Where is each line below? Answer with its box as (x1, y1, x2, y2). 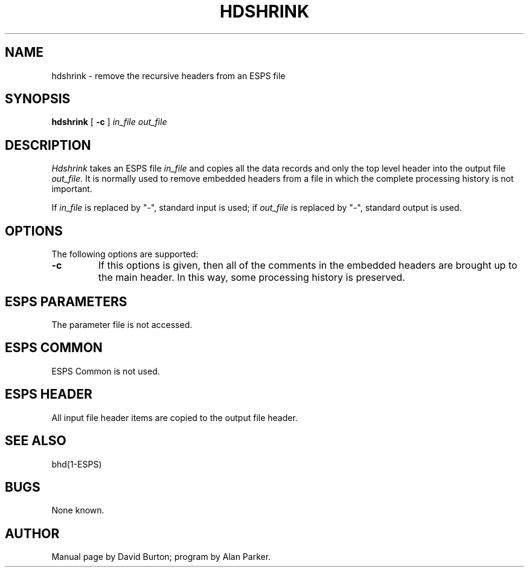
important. (51, 184, 92, 194)
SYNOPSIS (5, 91, 71, 107)
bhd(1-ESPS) (51, 458, 102, 469)
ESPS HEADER (5, 387, 92, 402)
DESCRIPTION (5, 137, 91, 153)
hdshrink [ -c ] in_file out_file (51, 117, 167, 127)
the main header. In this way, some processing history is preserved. (98, 271, 405, 284)
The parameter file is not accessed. (51, 319, 193, 330)
